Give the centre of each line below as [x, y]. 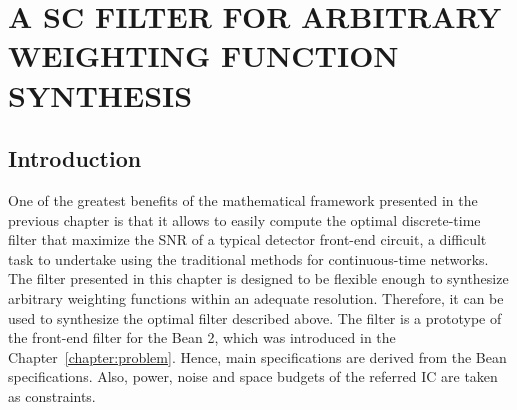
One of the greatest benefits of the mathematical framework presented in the [243, 199]
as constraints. [52, 395]
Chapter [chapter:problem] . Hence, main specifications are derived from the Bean [257, 356]
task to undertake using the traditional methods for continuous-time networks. [248, 258]
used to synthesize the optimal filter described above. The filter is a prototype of [255, 317]
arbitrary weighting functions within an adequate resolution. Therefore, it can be [256, 297]
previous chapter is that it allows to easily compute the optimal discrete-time [244, 219]
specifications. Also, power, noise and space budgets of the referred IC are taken [253, 376]
